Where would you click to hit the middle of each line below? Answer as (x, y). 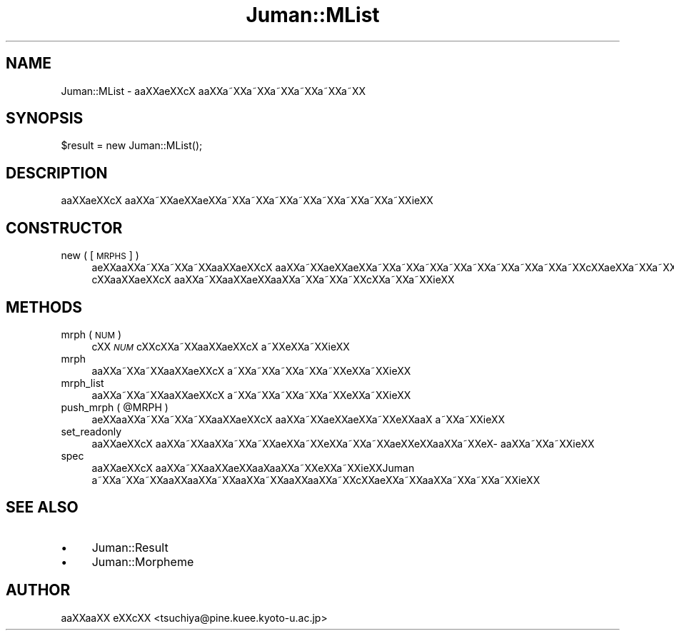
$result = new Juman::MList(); (132, 146)
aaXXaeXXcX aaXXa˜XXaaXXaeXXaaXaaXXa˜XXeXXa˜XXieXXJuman (253, 468)
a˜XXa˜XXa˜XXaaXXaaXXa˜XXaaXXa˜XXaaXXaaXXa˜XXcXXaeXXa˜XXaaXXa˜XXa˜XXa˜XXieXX (316, 480)
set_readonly (91, 431)
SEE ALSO (42, 508)
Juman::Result (130, 547)
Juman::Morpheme (143, 561)
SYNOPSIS (45, 118)
